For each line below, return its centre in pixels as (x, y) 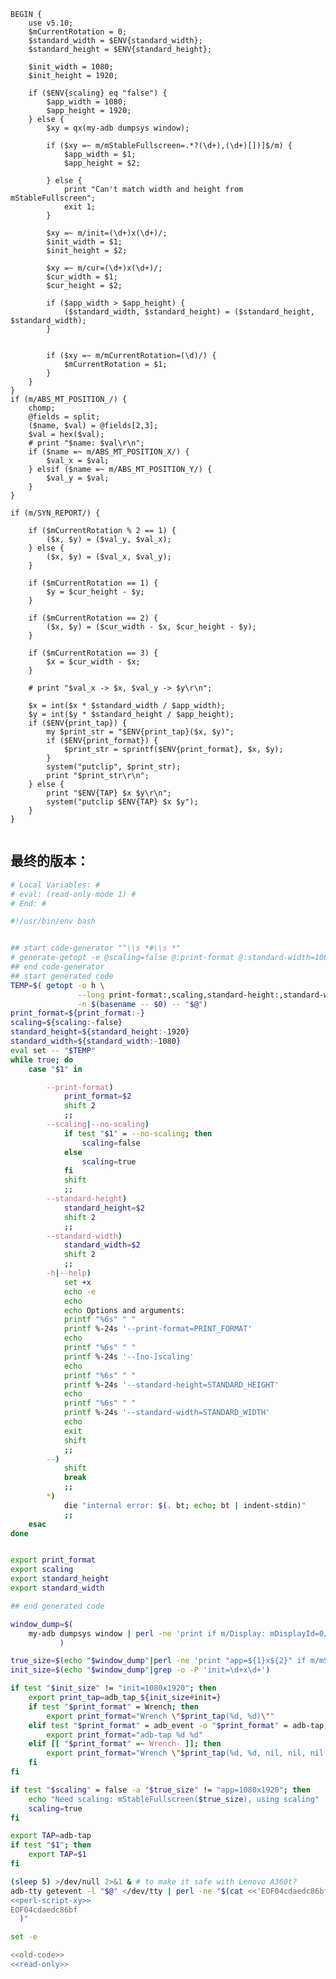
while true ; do (42, 1060)
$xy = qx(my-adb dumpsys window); (118, 128)
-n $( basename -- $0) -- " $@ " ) (142, 1004)
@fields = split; (64, 417)
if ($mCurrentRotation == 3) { (93, 653)
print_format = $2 (97, 1096)
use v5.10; (51, 23)
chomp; (42, 408)
